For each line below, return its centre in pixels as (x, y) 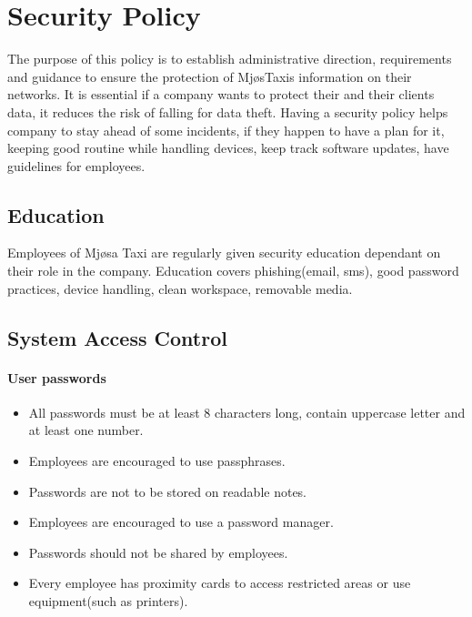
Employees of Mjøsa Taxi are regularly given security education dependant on (224, 253)
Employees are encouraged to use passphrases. (157, 461)
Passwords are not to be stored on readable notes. (168, 491)
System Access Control (117, 337)
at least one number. (86, 430)
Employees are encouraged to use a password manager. (181, 522)
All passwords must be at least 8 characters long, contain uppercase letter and (247, 412)
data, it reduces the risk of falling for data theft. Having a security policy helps (228, 111)
